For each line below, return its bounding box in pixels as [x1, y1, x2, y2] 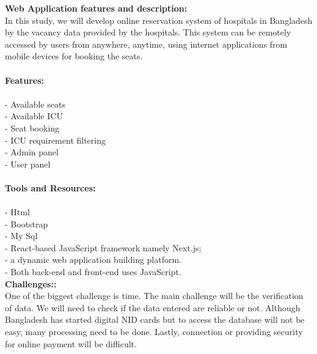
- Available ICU [5, 109, 63, 122]
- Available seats [5, 97, 65, 110]
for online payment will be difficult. [5, 337, 137, 350]
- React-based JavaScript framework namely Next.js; [5, 241, 202, 254]
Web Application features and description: [5, 2, 188, 14]
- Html [5, 205, 30, 218]
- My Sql [5, 229, 38, 242]
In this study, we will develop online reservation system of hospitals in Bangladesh [5, 13, 313, 26]
